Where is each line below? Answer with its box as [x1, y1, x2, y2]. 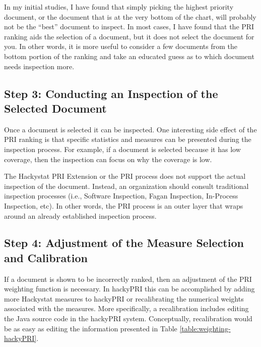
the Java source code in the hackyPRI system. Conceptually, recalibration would [4, 313, 252, 324]
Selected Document [4, 100, 107, 116]
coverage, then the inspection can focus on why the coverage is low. [4, 154, 212, 164]
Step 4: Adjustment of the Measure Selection [4, 235, 244, 251]
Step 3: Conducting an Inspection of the [4, 85, 218, 101]
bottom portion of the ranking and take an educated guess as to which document [4, 51, 254, 61]
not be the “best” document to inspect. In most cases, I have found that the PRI [4, 21, 254, 32]
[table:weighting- [179, 323, 231, 333]
